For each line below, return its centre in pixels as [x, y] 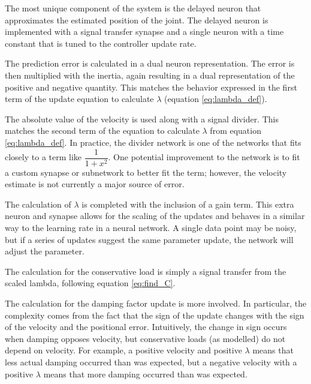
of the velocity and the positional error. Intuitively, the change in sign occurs [146, 327]
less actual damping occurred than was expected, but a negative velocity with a [151, 361]
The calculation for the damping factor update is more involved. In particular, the [156, 303]
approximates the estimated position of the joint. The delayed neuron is [137, 19]
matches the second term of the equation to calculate [102, 130]
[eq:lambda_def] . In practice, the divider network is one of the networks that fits [153, 142]
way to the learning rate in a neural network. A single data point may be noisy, [151, 227]
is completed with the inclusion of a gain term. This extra [188, 204]
